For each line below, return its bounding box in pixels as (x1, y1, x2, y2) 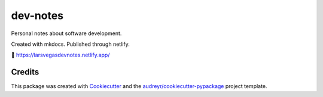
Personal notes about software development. (11, 30, 122, 37)
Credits (11, 67, 39, 77)
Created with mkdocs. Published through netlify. (11, 40, 130, 48)
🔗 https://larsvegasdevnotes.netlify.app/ (11, 51, 110, 59)
